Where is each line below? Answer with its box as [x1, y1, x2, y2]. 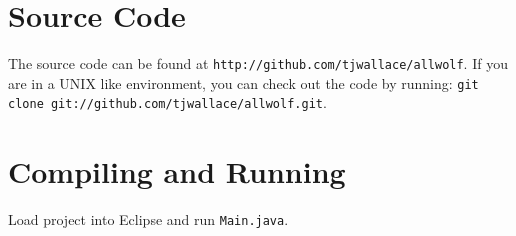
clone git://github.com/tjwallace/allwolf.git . [8, 92, 327, 113]
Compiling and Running [8, 151, 346, 192]
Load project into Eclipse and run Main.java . [8, 209, 289, 230]
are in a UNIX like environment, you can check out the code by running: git [8, 72, 479, 93]
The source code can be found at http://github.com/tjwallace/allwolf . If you [8, 53, 508, 74]
